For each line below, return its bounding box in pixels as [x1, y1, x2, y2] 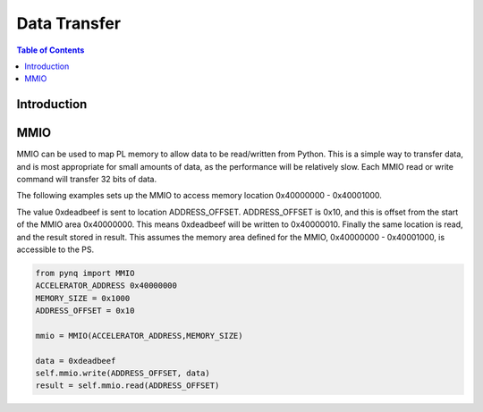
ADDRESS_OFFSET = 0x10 [35, 306, 135, 316]
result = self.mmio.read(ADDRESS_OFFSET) [35, 381, 220, 391]
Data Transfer [16, 13, 121, 33]
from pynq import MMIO [35, 268, 135, 278]
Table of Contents [16, 45, 85, 55]
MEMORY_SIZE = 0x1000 [35, 293, 131, 303]
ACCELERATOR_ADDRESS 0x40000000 [35, 281, 178, 290]
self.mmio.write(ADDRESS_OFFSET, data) [35, 368, 210, 379]
